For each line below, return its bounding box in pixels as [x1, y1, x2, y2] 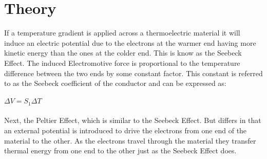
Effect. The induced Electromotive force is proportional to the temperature [4, 57, 240, 68]
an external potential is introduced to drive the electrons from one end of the [4, 125, 247, 135]
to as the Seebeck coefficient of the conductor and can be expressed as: [4, 78, 226, 89]
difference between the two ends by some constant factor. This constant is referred [4, 67, 263, 78]
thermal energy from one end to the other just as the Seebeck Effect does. [4, 145, 237, 156]
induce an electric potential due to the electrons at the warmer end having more [4, 37, 256, 48]
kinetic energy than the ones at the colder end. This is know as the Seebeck [4, 47, 242, 58]
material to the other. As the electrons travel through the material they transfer [4, 135, 256, 146]
